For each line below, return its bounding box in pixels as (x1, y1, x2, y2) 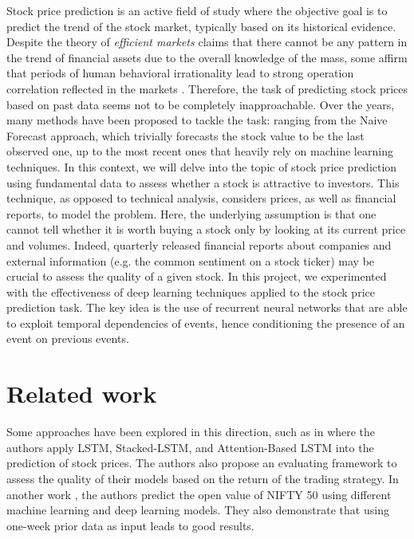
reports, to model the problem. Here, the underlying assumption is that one (6, 205, 377, 222)
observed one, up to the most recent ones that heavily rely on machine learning (6, 143, 393, 159)
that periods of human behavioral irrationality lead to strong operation (6, 65, 354, 81)
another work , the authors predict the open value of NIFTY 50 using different (6, 486, 392, 502)
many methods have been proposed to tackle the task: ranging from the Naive (6, 112, 388, 128)
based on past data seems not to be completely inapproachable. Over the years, (6, 96, 395, 112)
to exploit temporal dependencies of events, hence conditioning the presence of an (6, 314, 405, 331)
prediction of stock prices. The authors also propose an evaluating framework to (6, 454, 397, 471)
